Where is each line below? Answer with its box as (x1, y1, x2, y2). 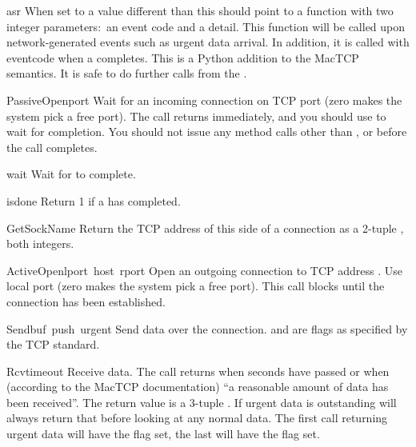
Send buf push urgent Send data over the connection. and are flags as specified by (6, 320, 408, 337)
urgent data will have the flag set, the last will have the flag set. (6, 425, 320, 442)
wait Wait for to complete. (6, 166, 136, 182)
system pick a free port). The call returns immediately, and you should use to (6, 107, 386, 124)
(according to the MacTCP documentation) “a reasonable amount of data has (6, 378, 389, 395)
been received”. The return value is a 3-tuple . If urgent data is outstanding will (6, 393, 397, 410)
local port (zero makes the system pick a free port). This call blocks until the (6, 277, 385, 294)
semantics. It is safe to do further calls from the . (6, 65, 247, 82)
